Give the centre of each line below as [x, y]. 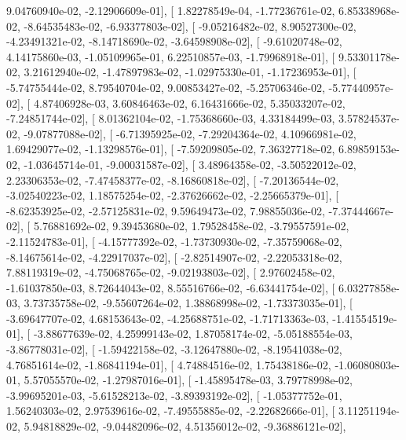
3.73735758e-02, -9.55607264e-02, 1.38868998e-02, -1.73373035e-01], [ [188, 303]
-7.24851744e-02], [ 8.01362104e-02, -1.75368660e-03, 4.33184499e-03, [171, 118]
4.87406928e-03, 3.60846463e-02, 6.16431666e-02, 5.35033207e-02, [189, 103]
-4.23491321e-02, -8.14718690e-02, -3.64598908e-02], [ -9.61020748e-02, [174, 41]
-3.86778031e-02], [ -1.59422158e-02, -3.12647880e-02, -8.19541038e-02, [174, 349]
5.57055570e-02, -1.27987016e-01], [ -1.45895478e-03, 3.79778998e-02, [188, 380]
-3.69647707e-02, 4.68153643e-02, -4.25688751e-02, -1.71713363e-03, [168, 318]
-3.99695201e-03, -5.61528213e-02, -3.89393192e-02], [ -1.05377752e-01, [174, 395]
